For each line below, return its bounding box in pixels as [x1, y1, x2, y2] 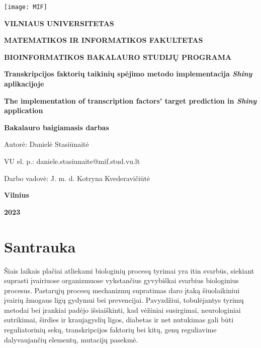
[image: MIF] [4, 4, 47, 11]
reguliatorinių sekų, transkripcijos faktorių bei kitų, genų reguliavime [4, 324, 217, 335]
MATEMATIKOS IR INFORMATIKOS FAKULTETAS [4, 35, 203, 45]
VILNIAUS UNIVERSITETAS [4, 18, 114, 28]
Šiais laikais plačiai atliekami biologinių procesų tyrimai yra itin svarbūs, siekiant [4, 265, 254, 276]
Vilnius [4, 190, 29, 200]
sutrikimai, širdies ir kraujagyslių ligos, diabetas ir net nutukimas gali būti [4, 314, 234, 325]
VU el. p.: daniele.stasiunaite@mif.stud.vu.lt [4, 156, 140, 166]
